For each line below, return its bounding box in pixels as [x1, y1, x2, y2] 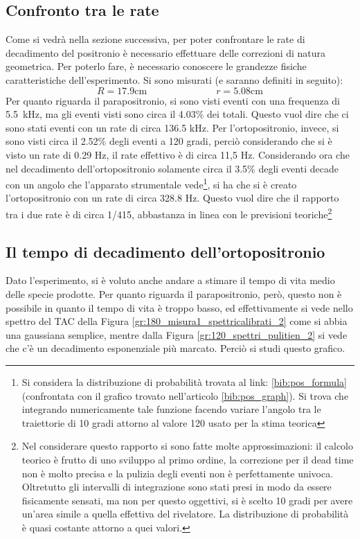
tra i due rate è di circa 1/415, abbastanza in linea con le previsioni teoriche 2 [6, 204, 332, 221]
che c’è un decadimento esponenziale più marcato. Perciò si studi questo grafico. [6, 341, 345, 355]
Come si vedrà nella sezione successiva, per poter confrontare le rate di [6, 32, 305, 46]
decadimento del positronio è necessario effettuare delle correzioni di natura [6, 45, 326, 60]
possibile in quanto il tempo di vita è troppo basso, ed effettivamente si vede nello [6, 300, 353, 315]
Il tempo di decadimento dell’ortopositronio [6, 240, 325, 262]
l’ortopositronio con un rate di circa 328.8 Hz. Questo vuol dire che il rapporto [6, 191, 339, 205]
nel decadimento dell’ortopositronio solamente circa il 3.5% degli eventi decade [6, 161, 339, 175]
